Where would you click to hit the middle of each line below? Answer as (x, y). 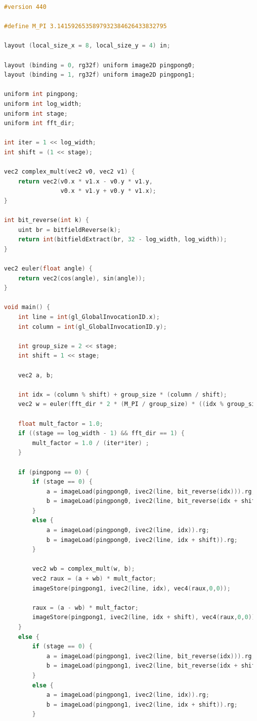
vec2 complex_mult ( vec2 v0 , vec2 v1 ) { (69, 172)
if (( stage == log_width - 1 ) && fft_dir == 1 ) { (101, 433)
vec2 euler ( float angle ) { (48, 269)
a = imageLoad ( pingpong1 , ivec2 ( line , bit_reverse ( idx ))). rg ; (151, 656)
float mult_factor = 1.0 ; (61, 424)
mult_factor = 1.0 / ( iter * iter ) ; (91, 443)
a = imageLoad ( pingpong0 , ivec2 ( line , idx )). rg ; (128, 530)
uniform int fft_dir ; (40, 123)
